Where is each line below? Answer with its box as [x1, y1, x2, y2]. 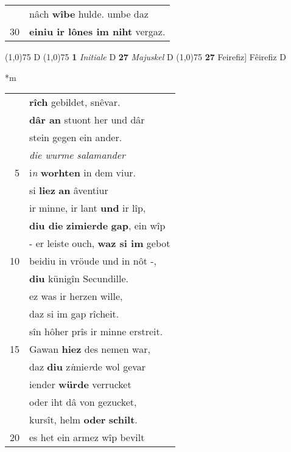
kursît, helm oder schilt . [29, 412, 138, 427]
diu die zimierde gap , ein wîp [29, 218, 166, 233]
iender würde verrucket [29, 377, 131, 392]
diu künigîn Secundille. [29, 271, 128, 286]
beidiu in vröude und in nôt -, [29, 254, 157, 268]
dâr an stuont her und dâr [29, 113, 145, 127]
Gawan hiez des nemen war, [29, 342, 150, 356]
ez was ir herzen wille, [29, 289, 123, 304]
